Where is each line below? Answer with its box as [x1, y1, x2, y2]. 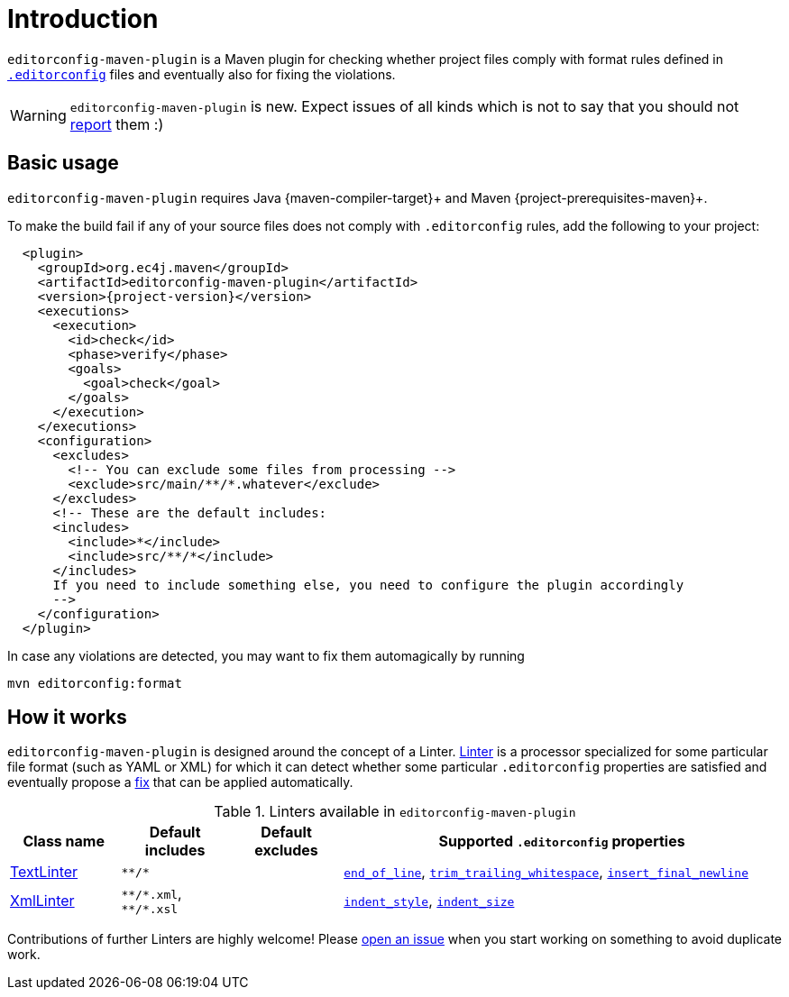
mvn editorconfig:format [7, 675, 182, 691]
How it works [7, 706, 127, 729]
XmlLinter [10, 891, 75, 910]
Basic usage [7, 151, 119, 175]
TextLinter [10, 863, 78, 882]
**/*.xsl [121, 902, 179, 917]
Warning [10, 105, 67, 124]
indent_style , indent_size [344, 891, 515, 910]
